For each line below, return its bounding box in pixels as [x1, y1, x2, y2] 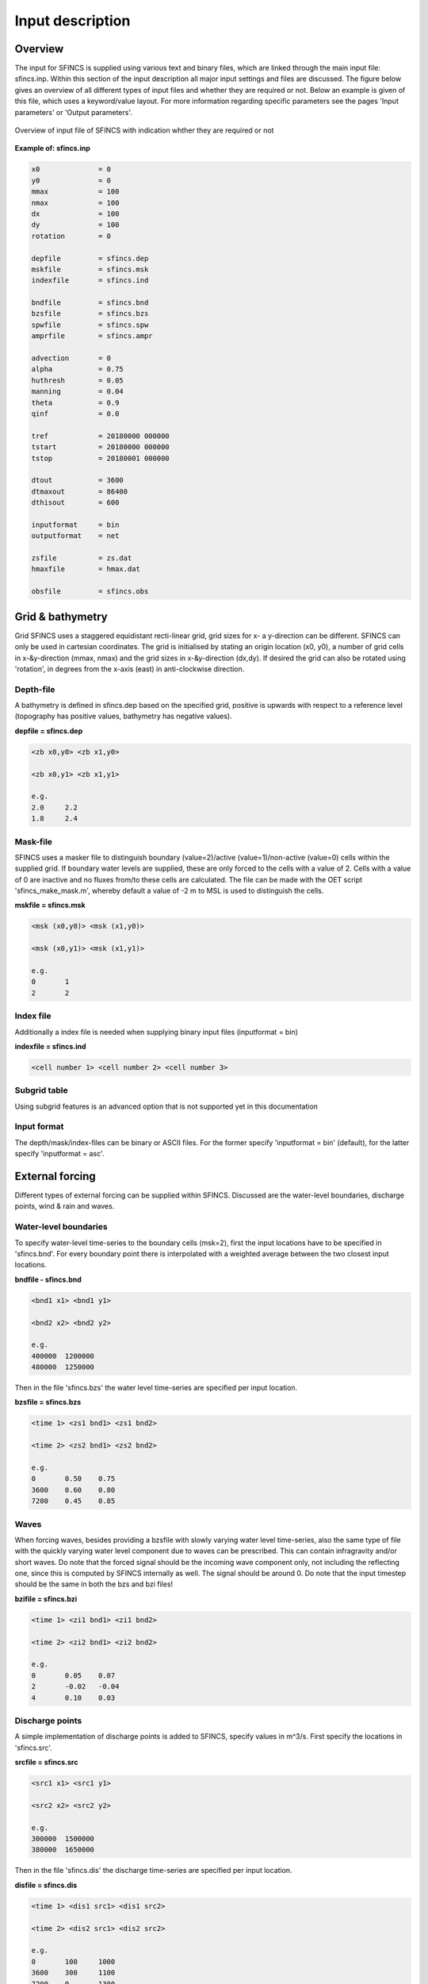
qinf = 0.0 [31, 409, 120, 418]
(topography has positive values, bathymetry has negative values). [14, 711, 233, 721]
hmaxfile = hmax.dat [31, 564, 140, 574]
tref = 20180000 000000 [31, 431, 170, 440]
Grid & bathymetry [14, 609, 109, 623]
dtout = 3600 [31, 476, 124, 485]
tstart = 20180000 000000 [31, 443, 170, 452]
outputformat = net [31, 532, 120, 540]
